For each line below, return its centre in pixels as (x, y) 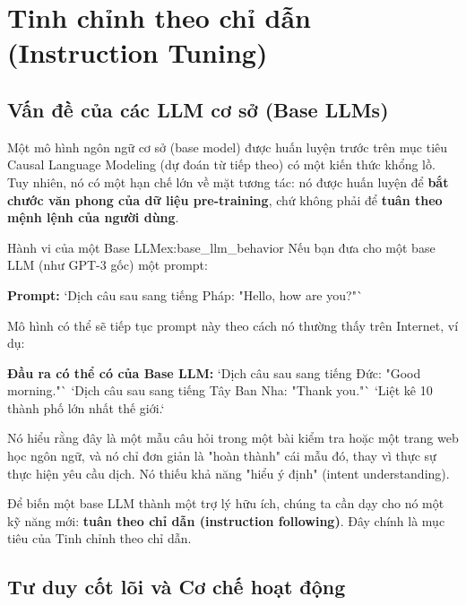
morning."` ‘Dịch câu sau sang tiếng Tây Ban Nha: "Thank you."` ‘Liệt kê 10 (220, 390)
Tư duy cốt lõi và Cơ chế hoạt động (177, 587)
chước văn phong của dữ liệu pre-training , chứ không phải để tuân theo (225, 199)
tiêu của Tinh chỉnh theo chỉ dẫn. (99, 538)
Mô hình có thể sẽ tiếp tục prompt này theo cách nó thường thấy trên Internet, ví (233, 325)
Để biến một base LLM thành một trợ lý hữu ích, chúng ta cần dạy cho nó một (226, 503)
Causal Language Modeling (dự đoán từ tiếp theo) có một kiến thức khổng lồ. (221, 164)
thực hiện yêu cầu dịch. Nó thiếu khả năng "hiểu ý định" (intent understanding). (229, 473)
